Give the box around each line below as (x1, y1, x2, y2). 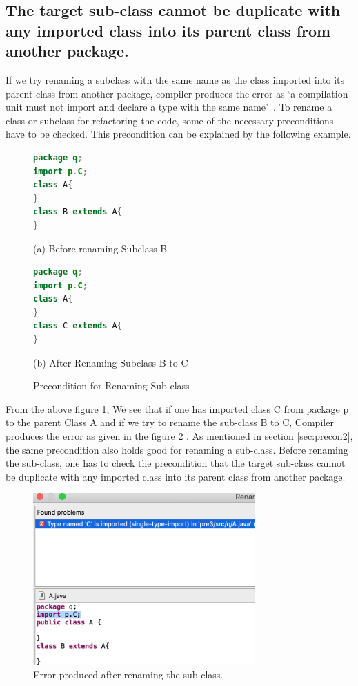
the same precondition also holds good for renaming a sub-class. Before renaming (6, 442, 348, 456)
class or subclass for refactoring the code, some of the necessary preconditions (6, 113, 334, 127)
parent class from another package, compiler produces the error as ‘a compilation (6, 86, 348, 100)
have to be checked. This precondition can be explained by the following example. (6, 127, 351, 141)
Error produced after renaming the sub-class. (33, 667, 223, 682)
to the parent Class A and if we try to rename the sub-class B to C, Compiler (6, 415, 334, 429)
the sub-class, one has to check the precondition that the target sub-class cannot (6, 456, 346, 470)
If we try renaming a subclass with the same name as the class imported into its (6, 72, 345, 86)
